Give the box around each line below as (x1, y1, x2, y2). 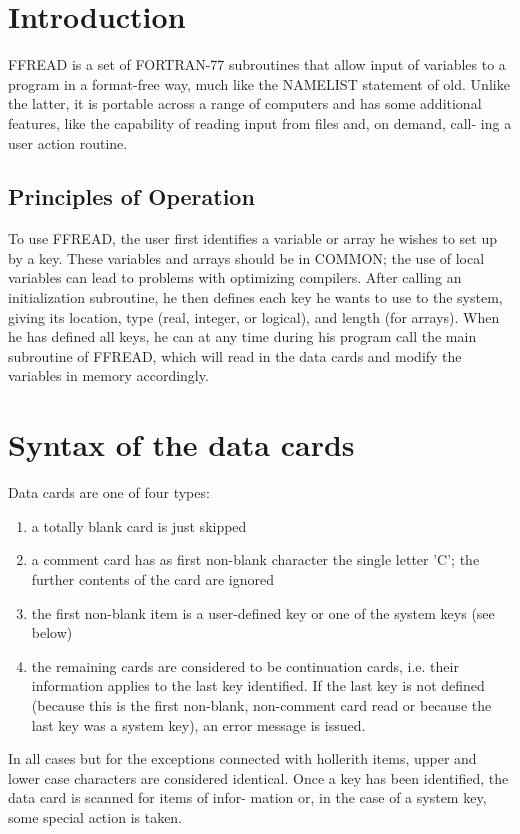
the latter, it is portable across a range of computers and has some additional (8, 93, 482, 114)
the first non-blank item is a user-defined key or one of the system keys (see (31, 602, 495, 623)
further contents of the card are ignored (31, 568, 274, 589)
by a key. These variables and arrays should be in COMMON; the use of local (8, 247, 485, 268)
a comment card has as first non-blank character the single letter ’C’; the (31, 549, 480, 570)
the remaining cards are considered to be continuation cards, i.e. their (31, 655, 459, 676)
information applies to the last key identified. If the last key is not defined (31, 675, 485, 696)
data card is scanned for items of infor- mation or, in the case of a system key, (8, 787, 487, 808)
